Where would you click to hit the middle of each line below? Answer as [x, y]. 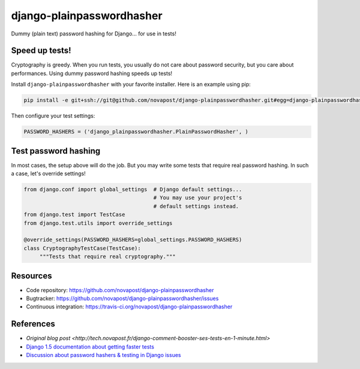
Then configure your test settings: [53, 116]
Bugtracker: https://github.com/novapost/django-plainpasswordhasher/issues [122, 298]
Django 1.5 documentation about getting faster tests [90, 346]
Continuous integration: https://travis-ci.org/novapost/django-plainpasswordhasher [129, 307]
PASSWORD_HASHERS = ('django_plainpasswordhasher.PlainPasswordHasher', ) [136, 132]
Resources [31, 276]
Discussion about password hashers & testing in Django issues [103, 355]
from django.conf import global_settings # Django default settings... [133, 190]
